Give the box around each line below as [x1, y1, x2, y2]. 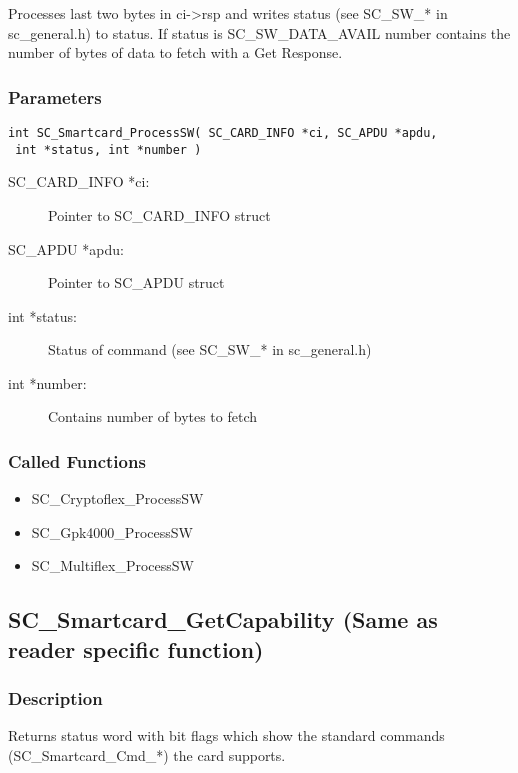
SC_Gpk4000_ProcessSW [31, 521, 193, 542]
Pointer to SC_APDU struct [48, 272, 225, 293]
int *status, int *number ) [15, 142, 202, 157]
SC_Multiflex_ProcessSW [31, 555, 194, 576]
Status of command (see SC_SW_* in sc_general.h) [48, 339, 372, 360]
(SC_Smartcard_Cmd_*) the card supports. [8, 745, 286, 766]
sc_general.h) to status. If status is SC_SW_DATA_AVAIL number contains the [8, 22, 511, 43]
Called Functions [8, 448, 146, 473]
